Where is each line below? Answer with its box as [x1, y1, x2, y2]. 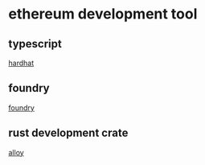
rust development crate [8, 126, 129, 140]
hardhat [8, 58, 35, 68]
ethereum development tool [8, 5, 198, 23]
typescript [8, 37, 62, 51]
